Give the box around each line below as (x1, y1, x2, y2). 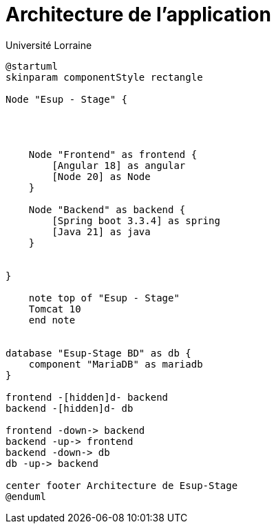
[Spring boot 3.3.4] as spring (52, 214, 220, 226)
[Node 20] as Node (52, 170, 151, 182)
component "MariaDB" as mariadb (28, 358, 203, 370)
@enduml (6, 490, 47, 502)
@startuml (6, 60, 58, 72)
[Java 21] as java (52, 226, 151, 237)
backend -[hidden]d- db (6, 402, 134, 414)
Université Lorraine (6, 39, 92, 51)
